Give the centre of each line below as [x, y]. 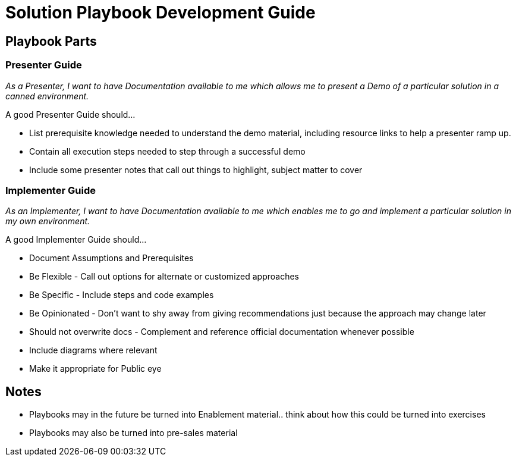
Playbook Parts [51, 41]
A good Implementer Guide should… [76, 240]
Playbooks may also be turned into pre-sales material [133, 433]
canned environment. [47, 96]
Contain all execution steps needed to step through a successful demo [167, 151]
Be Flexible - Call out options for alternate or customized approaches [164, 277]
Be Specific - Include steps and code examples [122, 295]
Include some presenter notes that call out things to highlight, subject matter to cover [196, 170]
